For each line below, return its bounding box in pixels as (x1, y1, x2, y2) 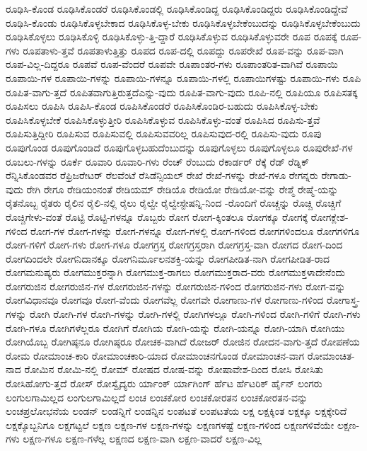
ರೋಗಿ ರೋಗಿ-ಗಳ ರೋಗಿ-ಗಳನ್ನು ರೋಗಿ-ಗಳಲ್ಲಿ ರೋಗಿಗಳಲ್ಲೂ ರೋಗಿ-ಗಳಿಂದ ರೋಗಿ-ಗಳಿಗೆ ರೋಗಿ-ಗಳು (29, 307, 361, 321)
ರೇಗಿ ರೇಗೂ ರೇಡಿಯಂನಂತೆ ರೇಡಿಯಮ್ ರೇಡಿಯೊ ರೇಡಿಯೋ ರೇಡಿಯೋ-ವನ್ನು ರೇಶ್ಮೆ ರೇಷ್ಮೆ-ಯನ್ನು (26, 181, 339, 196)
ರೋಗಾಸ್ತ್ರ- (327, 292, 361, 307)
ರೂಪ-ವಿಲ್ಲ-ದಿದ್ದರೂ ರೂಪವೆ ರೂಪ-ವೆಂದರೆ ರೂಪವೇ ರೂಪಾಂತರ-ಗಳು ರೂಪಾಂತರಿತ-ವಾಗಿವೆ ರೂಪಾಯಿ (6, 57, 338, 72)
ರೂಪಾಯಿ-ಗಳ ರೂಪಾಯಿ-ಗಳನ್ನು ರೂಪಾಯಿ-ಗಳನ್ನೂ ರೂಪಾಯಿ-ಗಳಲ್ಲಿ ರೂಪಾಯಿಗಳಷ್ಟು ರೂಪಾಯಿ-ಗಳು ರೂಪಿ (6, 70, 361, 85)
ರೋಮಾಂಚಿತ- (307, 348, 355, 362)
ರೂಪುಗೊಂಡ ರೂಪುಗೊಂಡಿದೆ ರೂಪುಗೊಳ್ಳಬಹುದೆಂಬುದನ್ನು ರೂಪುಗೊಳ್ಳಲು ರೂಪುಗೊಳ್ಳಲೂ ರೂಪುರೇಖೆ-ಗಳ (6, 139, 353, 154)
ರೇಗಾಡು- (321, 168, 352, 183)
